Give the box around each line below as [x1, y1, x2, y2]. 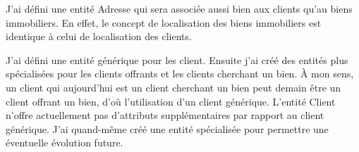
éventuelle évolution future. [6, 135, 123, 150]
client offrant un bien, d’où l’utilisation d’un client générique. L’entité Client [6, 94, 336, 108]
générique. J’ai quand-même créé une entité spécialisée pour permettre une [6, 121, 329, 136]
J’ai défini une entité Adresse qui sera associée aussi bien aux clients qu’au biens [6, 1, 353, 15]
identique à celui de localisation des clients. [6, 29, 192, 44]
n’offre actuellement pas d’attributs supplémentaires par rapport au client [6, 108, 324, 122]
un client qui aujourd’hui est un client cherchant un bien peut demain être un [6, 80, 341, 94]
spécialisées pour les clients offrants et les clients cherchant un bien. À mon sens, [6, 66, 354, 81]
